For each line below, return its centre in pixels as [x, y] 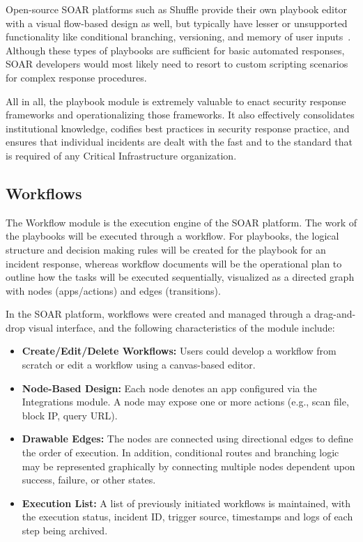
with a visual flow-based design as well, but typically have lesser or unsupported [177, 23]
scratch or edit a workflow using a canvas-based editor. [139, 365]
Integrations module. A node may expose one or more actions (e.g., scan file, [185, 402]
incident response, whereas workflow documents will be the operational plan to [174, 263]
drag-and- [335, 314]
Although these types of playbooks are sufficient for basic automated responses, [175, 50]
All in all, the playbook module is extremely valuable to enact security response [176, 101]
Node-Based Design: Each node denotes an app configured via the [169, 388]
